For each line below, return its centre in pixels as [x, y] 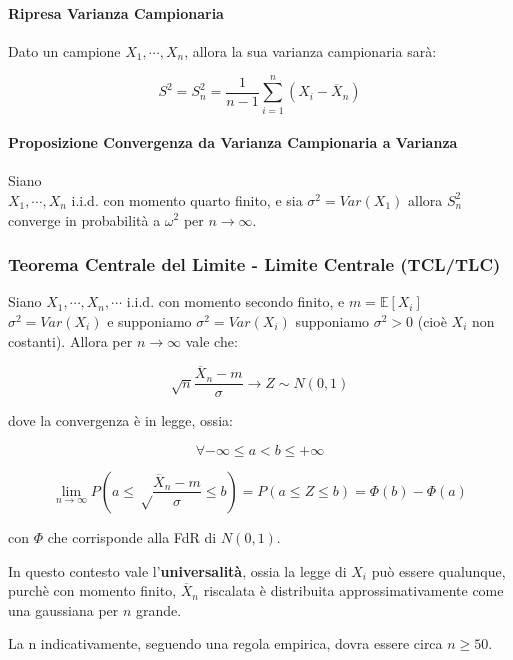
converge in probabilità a [84, 219]
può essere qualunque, [438, 570]
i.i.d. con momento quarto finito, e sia [187, 199]
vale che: [211, 340]
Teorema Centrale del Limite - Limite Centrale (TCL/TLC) [254, 264]
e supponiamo [149, 320]
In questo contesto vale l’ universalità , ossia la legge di [177, 570]
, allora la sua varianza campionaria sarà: [310, 50]
